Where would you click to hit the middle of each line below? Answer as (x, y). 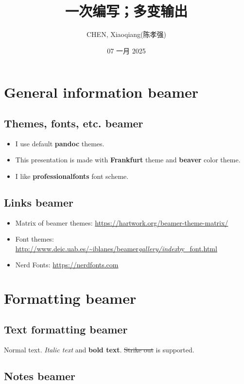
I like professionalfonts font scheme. (72, 176)
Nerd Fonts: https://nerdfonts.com (67, 265)
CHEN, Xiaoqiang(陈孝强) (126, 34)
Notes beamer (40, 375)
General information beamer (101, 92)
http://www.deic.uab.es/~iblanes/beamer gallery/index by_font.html (116, 248)
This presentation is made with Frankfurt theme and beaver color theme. (128, 160)
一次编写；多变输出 (126, 11)
